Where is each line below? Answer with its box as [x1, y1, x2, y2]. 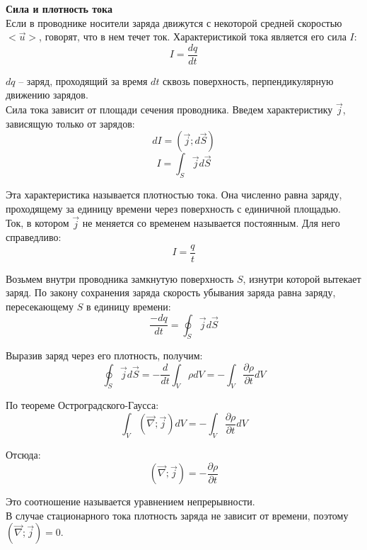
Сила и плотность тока [6, 1, 112, 16]
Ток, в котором [6, 215, 69, 230]
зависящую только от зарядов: [6, 116, 135, 130]
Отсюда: [6, 447, 41, 462]
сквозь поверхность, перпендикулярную [163, 73, 334, 88]
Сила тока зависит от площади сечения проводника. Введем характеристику [6, 102, 333, 117]
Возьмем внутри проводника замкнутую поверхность [6, 271, 234, 286]
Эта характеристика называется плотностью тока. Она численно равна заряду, [6, 187, 342, 202]
